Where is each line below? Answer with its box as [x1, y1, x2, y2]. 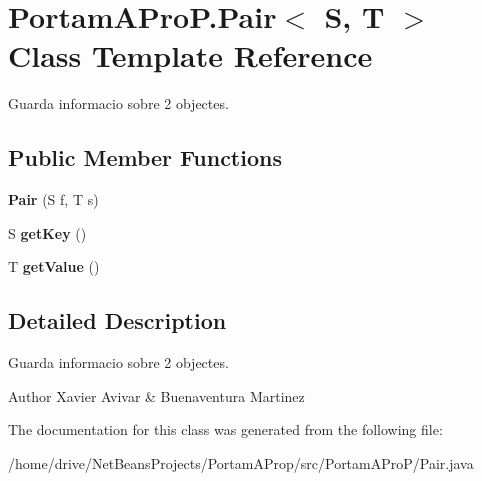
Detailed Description [8, 305, 227, 336]
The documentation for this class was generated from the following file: [8, 419, 443, 440]
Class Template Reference [8, 35, 373, 76]
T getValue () [8, 256, 100, 277]
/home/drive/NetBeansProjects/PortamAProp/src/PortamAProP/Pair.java [8, 452, 474, 473]
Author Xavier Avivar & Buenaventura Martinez [8, 385, 305, 406]
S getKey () [8, 222, 87, 243]
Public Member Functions [8, 142, 282, 173]
